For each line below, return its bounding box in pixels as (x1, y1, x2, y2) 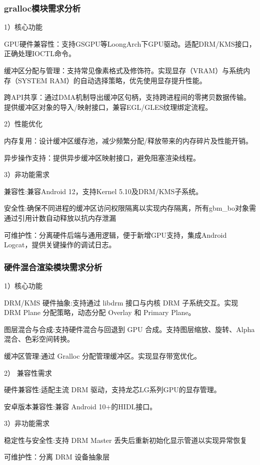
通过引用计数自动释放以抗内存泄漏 (4, 212, 116, 223)
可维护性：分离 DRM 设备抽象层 (4, 451, 110, 462)
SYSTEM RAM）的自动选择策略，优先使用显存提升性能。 (17, 75, 206, 85)
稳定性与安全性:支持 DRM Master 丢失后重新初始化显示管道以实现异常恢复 (4, 434, 247, 445)
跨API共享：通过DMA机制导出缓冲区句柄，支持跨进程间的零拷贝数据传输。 (4, 92, 251, 102)
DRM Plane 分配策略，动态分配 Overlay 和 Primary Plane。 (4, 307, 195, 318)
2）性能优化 (4, 118, 42, 129)
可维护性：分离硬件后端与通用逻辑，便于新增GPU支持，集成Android (4, 229, 227, 240)
